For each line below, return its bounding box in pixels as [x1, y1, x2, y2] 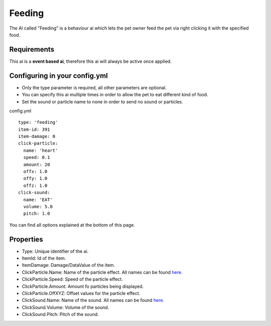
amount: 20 [23, 161, 50, 168]
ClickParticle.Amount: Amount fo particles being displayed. [22, 283, 144, 289]
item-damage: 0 [18, 133, 56, 139]
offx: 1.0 [23, 169, 48, 175]
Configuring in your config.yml [9, 71, 108, 80]
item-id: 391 [18, 126, 50, 132]
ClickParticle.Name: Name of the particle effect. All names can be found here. [22, 269, 183, 275]
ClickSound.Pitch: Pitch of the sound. [22, 311, 99, 317]
